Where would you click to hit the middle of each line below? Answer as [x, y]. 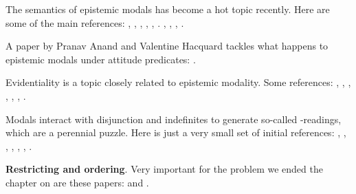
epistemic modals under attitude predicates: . [101, 59]
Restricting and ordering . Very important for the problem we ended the [164, 169]
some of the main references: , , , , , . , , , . [95, 22]
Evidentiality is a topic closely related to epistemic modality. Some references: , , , [178, 82]
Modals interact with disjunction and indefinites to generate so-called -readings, [174, 119]
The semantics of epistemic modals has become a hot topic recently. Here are [168, 9]
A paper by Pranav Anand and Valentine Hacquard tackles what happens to [167, 46]
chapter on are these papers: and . [77, 182]
